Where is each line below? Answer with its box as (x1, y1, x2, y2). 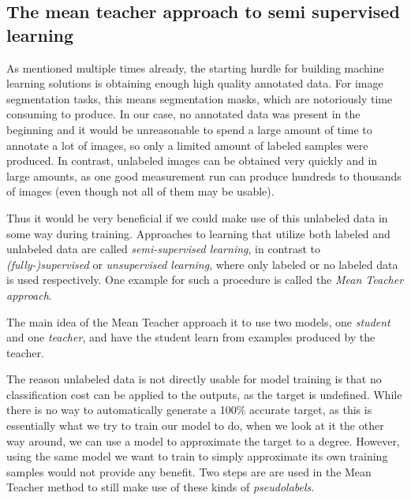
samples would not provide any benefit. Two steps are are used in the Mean (6, 463, 372, 479)
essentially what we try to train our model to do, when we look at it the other (6, 417, 384, 434)
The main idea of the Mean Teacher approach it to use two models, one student (6, 313, 390, 330)
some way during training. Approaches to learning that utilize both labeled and (6, 225, 390, 241)
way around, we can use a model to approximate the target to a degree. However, (6, 432, 400, 449)
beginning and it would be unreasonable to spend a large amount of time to (6, 121, 372, 137)
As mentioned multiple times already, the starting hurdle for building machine (6, 59, 384, 76)
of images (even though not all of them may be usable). (6, 183, 275, 200)
